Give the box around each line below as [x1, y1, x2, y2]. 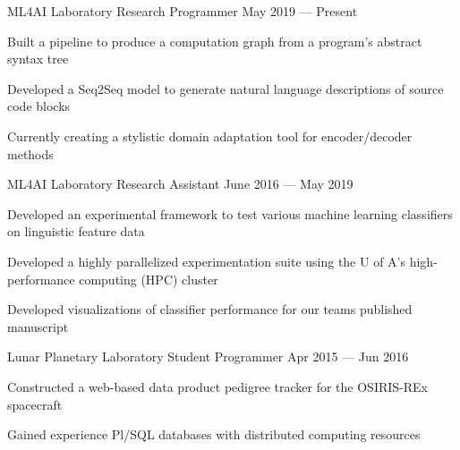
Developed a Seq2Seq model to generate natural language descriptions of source [7, 79, 444, 98]
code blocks [7, 97, 71, 115]
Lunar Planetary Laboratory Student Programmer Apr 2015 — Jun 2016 [7, 347, 409, 366]
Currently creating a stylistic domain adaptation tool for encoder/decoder [7, 126, 413, 145]
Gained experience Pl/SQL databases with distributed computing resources [7, 425, 421, 444]
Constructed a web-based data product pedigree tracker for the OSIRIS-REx [7, 377, 428, 395]
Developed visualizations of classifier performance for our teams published [7, 300, 413, 318]
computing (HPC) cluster [79, 269, 218, 288]
